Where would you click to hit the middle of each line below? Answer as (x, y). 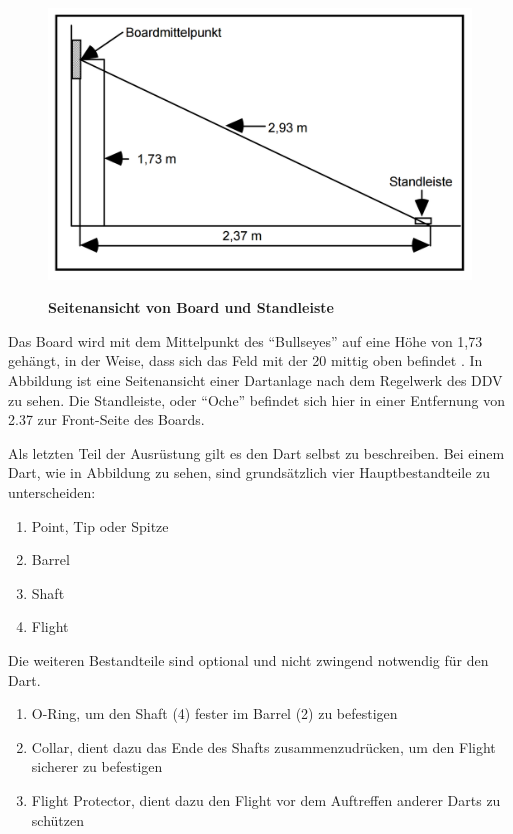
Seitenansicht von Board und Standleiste (191, 307)
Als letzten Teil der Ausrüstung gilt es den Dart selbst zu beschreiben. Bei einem (256, 452)
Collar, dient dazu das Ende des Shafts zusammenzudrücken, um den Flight (263, 746)
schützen (57, 819)
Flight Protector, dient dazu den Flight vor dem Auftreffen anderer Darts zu (266, 799)
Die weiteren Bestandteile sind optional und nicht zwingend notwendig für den (248, 659)
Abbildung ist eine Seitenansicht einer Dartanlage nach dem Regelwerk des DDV (255, 380)
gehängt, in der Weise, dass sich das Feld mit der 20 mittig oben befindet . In (245, 360)
